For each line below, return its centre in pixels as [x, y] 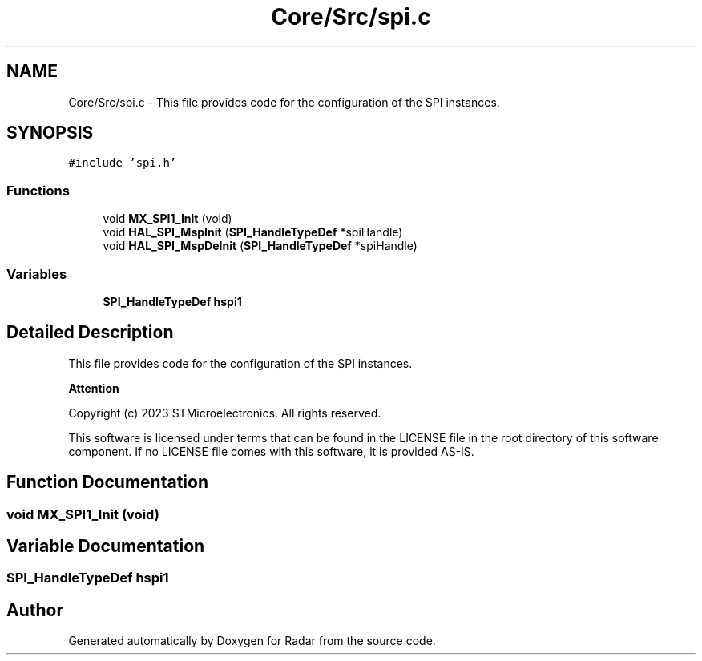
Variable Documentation [106, 546]
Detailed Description [90, 333]
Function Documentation [107, 482]
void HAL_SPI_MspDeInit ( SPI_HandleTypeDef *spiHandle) [260, 246]
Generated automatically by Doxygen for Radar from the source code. [252, 641]
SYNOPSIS [50, 133]
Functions [38, 190]
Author [35, 610]
